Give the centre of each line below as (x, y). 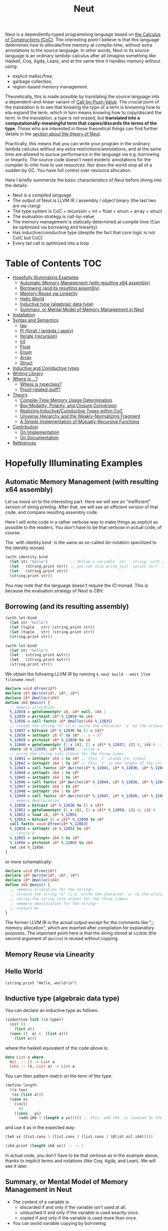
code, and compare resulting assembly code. (52, 512)
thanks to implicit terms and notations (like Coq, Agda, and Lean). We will (80, 1161)
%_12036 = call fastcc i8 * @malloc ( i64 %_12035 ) (61, 722)
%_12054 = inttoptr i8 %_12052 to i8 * (50, 829)
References (24, 443)
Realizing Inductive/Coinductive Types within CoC (71, 411)
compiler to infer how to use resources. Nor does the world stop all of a (79, 165)
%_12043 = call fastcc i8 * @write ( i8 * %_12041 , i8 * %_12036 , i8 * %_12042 (88, 768)
